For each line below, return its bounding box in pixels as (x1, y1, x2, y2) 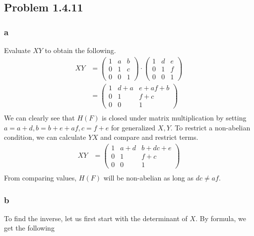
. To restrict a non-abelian (170, 122, 251, 132)
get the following (4, 223, 55, 233)
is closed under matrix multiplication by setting (102, 113, 247, 122)
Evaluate (4, 45, 31, 55)
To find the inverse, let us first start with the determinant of (4, 213, 188, 223)
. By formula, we (195, 213, 246, 223)
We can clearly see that (4, 113, 75, 122)
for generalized (111, 122, 156, 132)
